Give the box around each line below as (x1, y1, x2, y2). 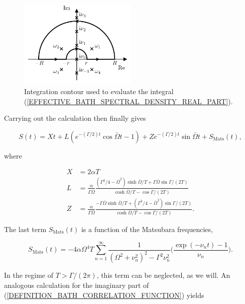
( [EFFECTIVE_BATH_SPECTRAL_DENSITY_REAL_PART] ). (24, 96, 233, 106)
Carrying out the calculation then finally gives (4, 113, 146, 123)
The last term (4, 224, 47, 235)
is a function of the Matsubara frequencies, (81, 224, 213, 235)
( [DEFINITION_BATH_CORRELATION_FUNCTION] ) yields (4, 289, 204, 300)
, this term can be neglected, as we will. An (96, 270, 230, 280)
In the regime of (4, 270, 54, 280)
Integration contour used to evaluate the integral (24, 86, 174, 97)
